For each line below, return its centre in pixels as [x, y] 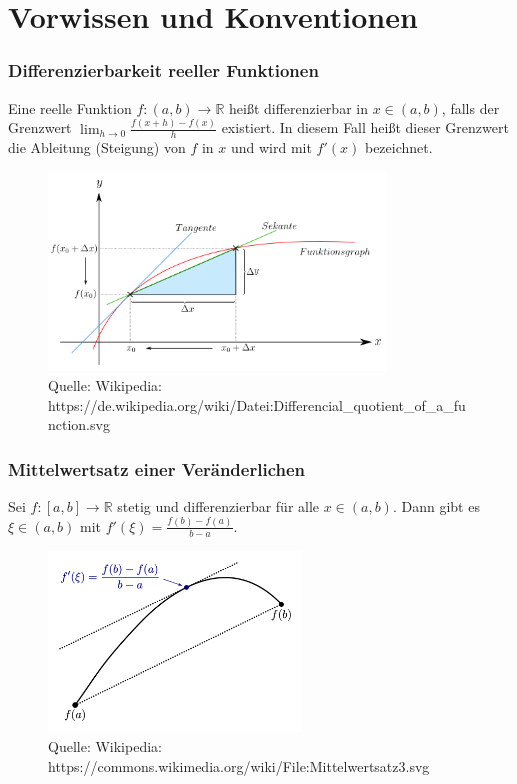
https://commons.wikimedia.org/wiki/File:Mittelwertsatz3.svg [239, 765]
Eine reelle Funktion [70, 107]
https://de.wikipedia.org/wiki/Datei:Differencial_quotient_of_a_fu [257, 404]
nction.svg [79, 424]
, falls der [470, 107]
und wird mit [271, 147]
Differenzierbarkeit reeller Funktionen [163, 70]
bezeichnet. [398, 147]
